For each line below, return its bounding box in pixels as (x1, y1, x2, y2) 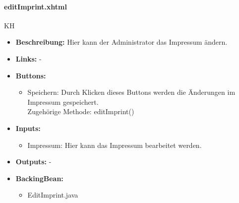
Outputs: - (15, 156, 52, 167)
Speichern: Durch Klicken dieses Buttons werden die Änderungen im (27, 87, 236, 97)
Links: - (15, 53, 42, 64)
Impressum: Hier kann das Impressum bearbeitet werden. (27, 139, 202, 150)
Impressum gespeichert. (27, 96, 99, 107)
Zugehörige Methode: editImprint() (27, 106, 134, 117)
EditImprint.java (27, 190, 78, 200)
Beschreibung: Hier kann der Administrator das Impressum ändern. (15, 37, 228, 47)
